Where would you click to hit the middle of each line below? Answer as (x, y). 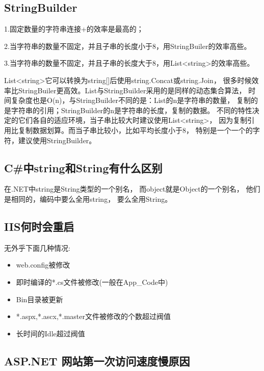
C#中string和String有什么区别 (83, 167)
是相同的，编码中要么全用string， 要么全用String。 (88, 198)
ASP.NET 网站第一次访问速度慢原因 (97, 361)
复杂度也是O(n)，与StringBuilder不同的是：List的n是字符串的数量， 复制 (131, 100)
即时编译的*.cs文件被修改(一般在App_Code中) (92, 282)
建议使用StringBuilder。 (57, 140)
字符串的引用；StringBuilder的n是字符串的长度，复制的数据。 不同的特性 (131, 110)
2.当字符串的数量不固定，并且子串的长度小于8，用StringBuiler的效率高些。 (128, 46)
